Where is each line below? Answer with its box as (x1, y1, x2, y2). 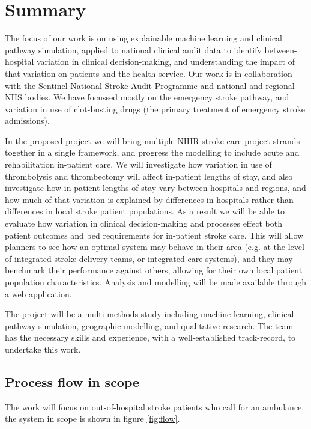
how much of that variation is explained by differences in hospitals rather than (5, 193, 294, 205)
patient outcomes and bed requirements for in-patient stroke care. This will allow (5, 228, 304, 241)
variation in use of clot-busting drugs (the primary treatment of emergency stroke (5, 102, 305, 115)
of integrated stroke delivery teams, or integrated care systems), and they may (5, 252, 293, 264)
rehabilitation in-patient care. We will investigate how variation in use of (5, 158, 272, 171)
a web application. (5, 287, 72, 300)
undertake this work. (5, 342, 81, 355)
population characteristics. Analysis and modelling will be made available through (5, 276, 307, 288)
